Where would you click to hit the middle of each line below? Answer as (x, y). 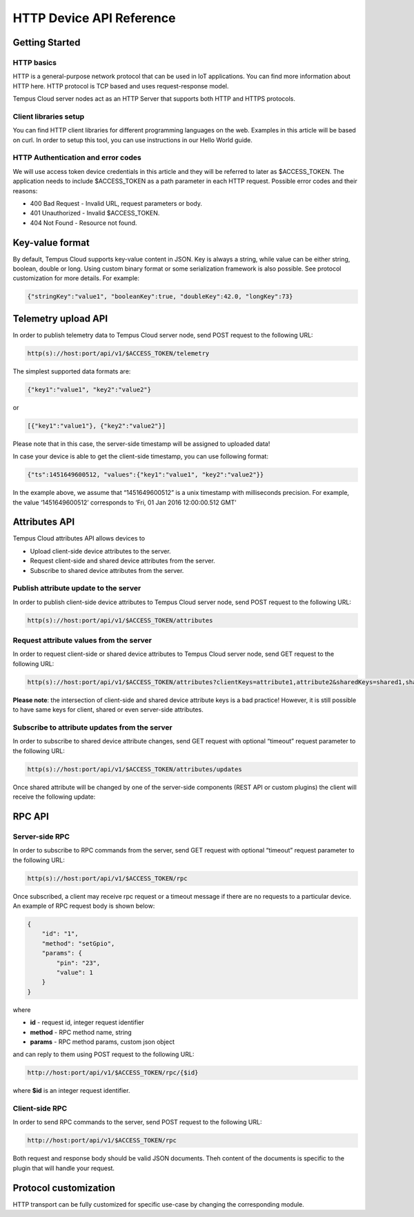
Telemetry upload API (60, 319)
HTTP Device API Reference (94, 18)
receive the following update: (54, 797)
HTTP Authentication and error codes (77, 157)
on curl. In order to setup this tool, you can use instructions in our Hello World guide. (133, 140)
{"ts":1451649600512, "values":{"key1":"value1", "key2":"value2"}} (146, 475)
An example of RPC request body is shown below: (84, 906)
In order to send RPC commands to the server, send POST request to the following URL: (137, 1122)
